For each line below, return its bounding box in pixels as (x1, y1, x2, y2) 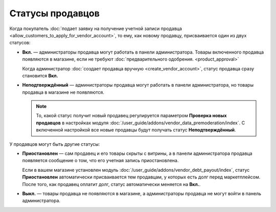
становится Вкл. (22, 72, 58, 78)
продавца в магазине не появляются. (22, 89, 105, 95)
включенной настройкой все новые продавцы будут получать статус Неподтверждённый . (36, 127, 236, 133)
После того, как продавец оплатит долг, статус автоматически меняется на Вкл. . (22, 181, 201, 187)
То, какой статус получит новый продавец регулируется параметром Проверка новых (36, 113, 227, 119)
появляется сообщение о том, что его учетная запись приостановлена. (22, 157, 179, 164)
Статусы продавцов (9, 8, 100, 19)
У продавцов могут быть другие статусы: (9, 141, 100, 147)
